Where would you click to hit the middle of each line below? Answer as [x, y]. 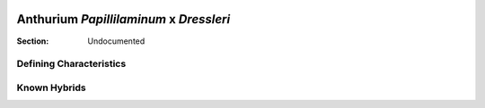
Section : [33, 41]
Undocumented [116, 41]
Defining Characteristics [71, 64]
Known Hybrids [51, 87]
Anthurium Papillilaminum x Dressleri [123, 19]
